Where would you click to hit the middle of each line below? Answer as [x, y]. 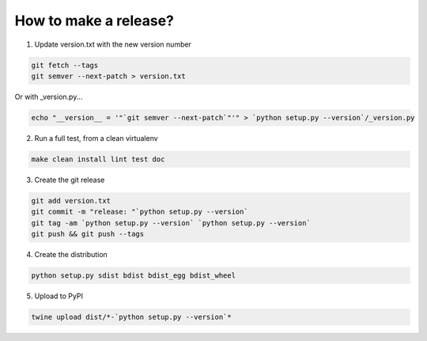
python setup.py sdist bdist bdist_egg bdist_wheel [134, 275]
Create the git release [70, 180]
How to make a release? [94, 21]
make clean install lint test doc [98, 159]
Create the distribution [71, 254]
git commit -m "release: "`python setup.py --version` [140, 212]
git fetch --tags [65, 65]
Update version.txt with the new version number [113, 44]
